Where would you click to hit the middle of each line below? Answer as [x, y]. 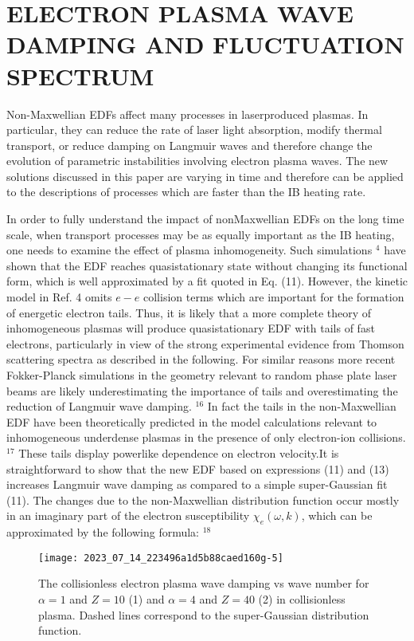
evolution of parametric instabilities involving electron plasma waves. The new [197, 161]
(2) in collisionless [302, 598]
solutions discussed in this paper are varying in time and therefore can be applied [205, 176]
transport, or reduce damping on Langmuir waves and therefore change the [189, 145]
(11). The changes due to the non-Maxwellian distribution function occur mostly [203, 499]
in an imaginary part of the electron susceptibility [128, 515]
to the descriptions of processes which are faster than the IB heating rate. [186, 192]
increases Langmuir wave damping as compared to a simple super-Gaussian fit [197, 484]
